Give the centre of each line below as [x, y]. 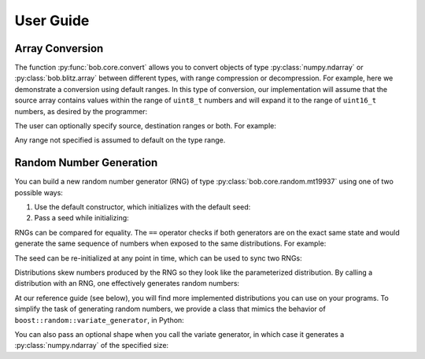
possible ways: [39, 192]
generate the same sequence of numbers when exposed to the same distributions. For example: [170, 243]
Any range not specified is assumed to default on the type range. [120, 140]
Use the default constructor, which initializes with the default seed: [142, 207]
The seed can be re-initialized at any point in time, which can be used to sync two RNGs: [158, 258]
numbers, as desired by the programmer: [81, 111]
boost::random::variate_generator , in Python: [99, 320]
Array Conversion [59, 48]
